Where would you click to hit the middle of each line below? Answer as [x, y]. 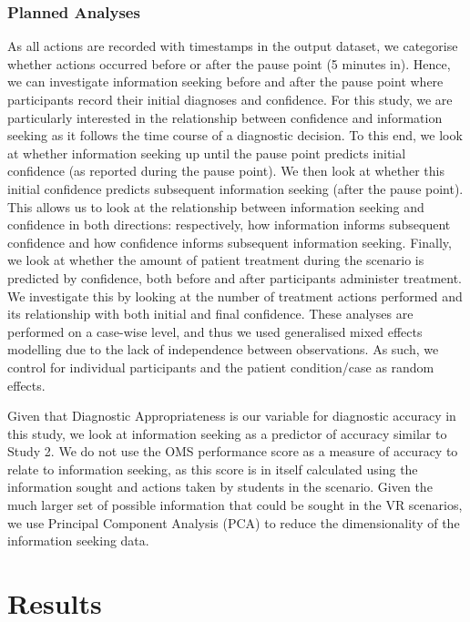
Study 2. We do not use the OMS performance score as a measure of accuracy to [233, 451]
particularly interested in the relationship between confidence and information [225, 117]
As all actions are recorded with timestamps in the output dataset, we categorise [233, 46]
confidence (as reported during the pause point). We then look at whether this [226, 171]
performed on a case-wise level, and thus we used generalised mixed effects [215, 331]
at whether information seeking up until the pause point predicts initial [207, 153]
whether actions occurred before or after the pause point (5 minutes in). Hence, [229, 63]
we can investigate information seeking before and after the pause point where [225, 82]
